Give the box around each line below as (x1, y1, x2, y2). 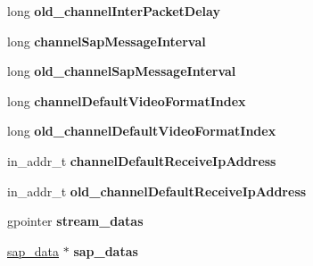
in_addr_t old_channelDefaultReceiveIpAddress (7, 181, 307, 200)
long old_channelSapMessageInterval (7, 62, 236, 80)
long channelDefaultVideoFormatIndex (7, 91, 246, 110)
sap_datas (73, 241, 138, 260)
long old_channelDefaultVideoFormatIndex (7, 121, 276, 140)
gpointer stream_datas (7, 212, 144, 230)
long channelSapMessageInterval (7, 31, 206, 50)
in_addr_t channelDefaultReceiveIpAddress (7, 151, 276, 170)
